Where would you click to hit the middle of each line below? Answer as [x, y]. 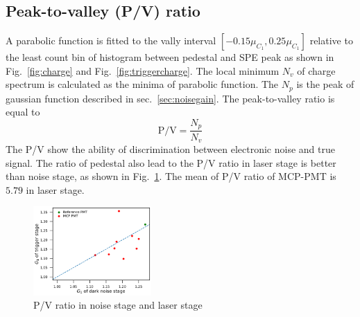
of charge [316, 70]
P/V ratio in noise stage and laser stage [118, 305]
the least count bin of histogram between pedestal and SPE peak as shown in [170, 57]
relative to [331, 40]
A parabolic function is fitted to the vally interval [111, 40]
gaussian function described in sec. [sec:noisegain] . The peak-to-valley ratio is [170, 98]
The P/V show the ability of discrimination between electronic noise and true [170, 148]
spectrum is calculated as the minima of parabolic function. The [142, 84]
